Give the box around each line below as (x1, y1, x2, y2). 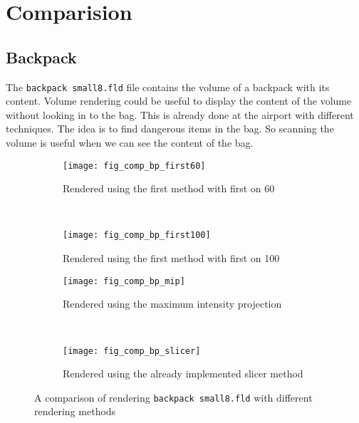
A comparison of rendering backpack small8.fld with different (34, 390, 313, 404)
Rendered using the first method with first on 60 (63, 181, 275, 196)
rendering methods (34, 404, 116, 419)
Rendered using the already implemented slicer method (63, 366, 303, 381)
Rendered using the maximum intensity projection (63, 296, 282, 311)
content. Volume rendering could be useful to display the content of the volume (6, 93, 352, 108)
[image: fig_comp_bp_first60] (63, 160, 206, 171)
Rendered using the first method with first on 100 (63, 251, 280, 266)
